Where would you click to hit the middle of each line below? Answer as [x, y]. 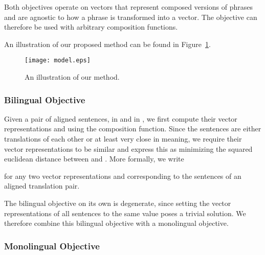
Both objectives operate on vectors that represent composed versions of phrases [128, 7]
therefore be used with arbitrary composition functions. [91, 27]
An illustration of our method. [72, 77]
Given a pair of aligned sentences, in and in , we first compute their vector [121, 118]
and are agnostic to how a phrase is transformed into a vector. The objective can [131, 17]
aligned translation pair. [42, 186]
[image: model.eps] [58, 61]
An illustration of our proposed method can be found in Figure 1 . [107, 44]
